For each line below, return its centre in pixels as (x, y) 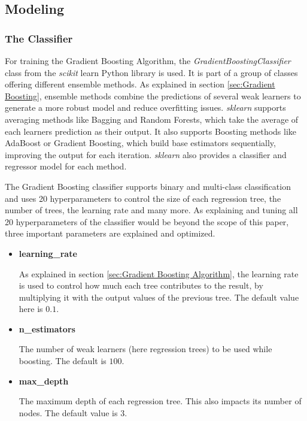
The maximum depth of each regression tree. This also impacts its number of (160, 401)
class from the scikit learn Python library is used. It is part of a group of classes (151, 72)
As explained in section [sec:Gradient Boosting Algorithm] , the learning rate (159, 273)
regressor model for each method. (66, 166)
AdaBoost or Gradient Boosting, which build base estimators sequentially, (140, 143)
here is (31, 309)
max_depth (44, 381)
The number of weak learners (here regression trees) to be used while (145, 349)
